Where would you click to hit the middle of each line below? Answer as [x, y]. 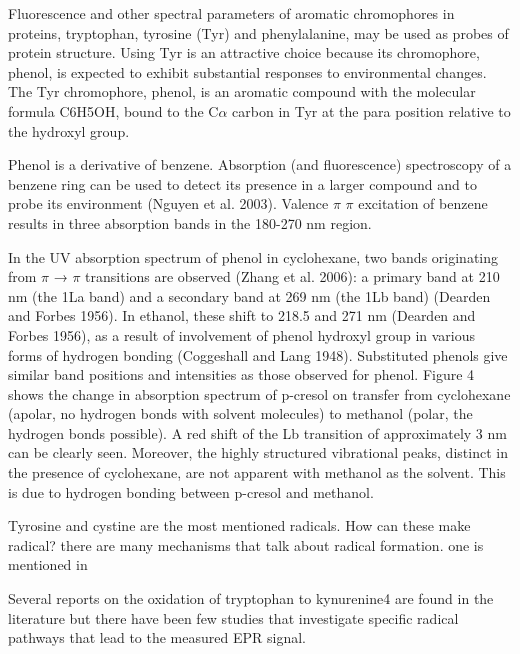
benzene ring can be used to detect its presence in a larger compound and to [242, 183]
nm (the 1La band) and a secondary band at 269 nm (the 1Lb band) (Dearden [249, 295]
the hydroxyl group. [69, 130]
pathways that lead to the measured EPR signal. [157, 637]
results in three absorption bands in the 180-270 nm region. [190, 222]
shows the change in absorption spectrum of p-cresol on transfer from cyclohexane [259, 393]
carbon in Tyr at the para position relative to [371, 110]
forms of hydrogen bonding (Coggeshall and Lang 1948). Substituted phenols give [258, 354]
